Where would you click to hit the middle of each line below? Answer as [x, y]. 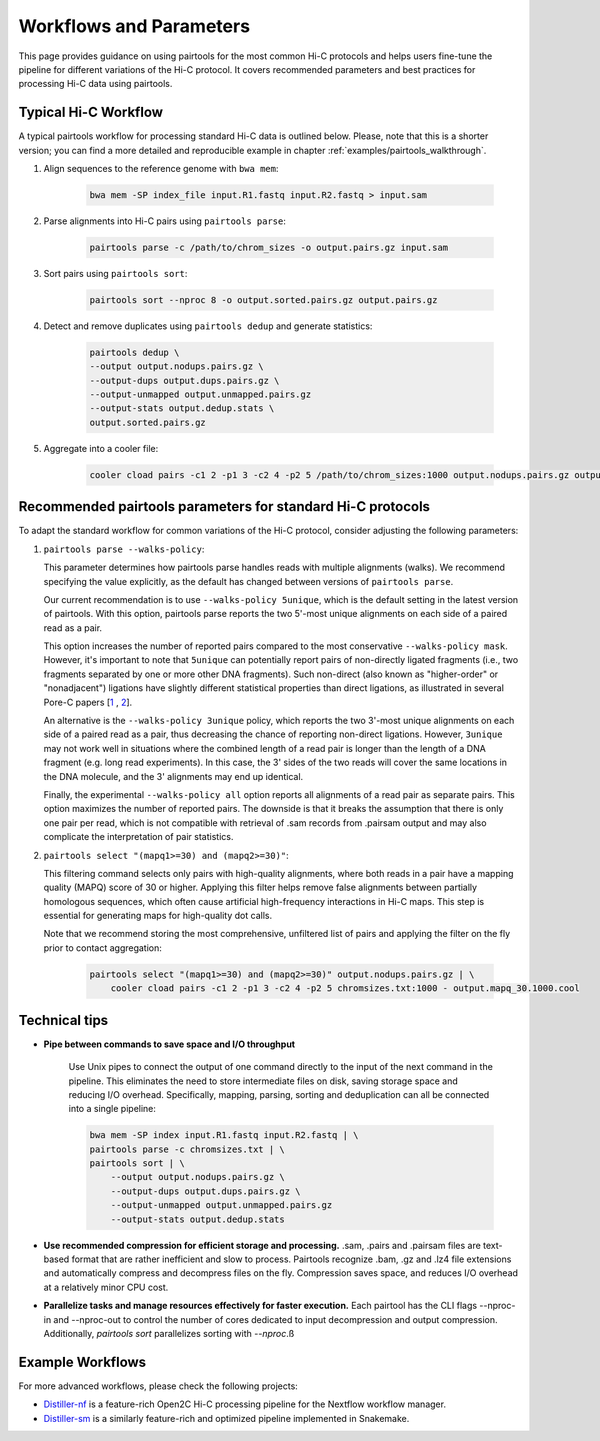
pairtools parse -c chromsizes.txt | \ [187, 1149]
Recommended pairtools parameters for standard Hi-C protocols [224, 506]
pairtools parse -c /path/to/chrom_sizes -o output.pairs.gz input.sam [269, 247]
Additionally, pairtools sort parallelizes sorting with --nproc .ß [169, 1333]
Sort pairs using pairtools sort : [115, 273]
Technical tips [63, 1020]
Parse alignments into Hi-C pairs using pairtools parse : [165, 221]
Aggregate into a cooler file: [101, 448]
